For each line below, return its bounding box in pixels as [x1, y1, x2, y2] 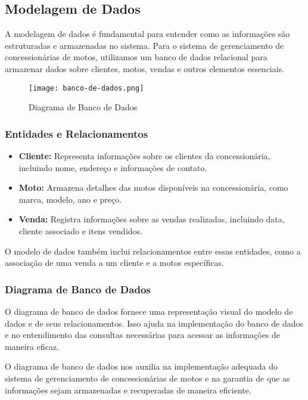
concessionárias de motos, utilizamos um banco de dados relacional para [5, 51, 267, 63]
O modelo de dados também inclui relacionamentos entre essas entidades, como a [5, 244, 301, 257]
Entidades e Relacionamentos [5, 126, 148, 141]
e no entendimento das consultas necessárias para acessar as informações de [5, 328, 281, 341]
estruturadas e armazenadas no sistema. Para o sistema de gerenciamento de [5, 39, 284, 51]
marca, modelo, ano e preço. [18, 193, 122, 205]
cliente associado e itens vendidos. [18, 225, 142, 237]
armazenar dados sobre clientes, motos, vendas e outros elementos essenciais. [5, 62, 285, 75]
